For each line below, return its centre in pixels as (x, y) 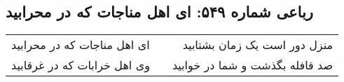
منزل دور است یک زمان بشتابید (258, 45)
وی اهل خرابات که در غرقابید (81, 65)
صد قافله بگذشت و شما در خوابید (253, 65)
